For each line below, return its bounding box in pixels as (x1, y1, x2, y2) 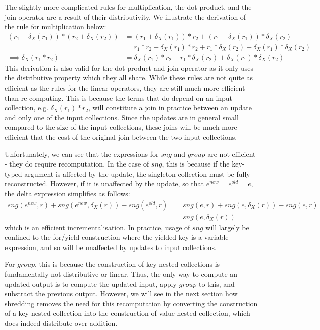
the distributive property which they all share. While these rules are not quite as (5, 72, 253, 83)
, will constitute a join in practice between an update (88, 102, 252, 113)
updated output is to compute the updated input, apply (5, 278, 177, 289)
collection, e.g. (5, 102, 49, 113)
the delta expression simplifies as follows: (5, 188, 130, 198)
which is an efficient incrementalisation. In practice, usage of (5, 222, 190, 232)
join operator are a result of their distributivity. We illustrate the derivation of (5, 11, 246, 22)
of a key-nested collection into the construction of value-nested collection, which (5, 308, 250, 318)
